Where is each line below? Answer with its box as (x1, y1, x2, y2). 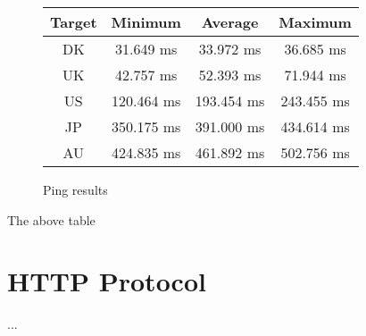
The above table (7, 210, 96, 229)
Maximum (279, 12, 352, 32)
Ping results (43, 181, 108, 198)
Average (201, 12, 259, 32)
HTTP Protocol (7, 263, 206, 299)
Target (50, 12, 97, 32)
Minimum (111, 12, 181, 32)
